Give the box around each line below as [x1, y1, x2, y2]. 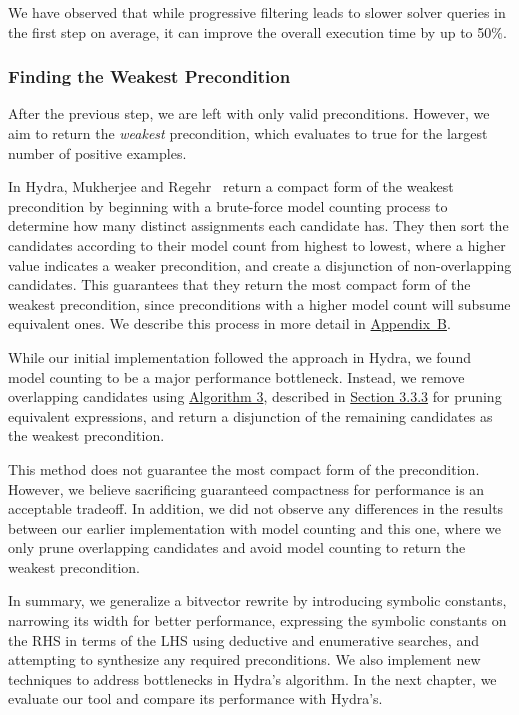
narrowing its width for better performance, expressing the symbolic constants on [8, 610, 507, 631]
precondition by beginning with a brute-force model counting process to [8, 195, 448, 216]
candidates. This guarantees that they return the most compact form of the [8, 274, 471, 295]
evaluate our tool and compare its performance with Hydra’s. [8, 688, 383, 709]
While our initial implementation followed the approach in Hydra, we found [8, 346, 471, 367]
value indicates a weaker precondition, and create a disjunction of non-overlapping [8, 254, 512, 275]
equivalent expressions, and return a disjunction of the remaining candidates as [8, 405, 493, 426]
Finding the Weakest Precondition [8, 64, 291, 89]
